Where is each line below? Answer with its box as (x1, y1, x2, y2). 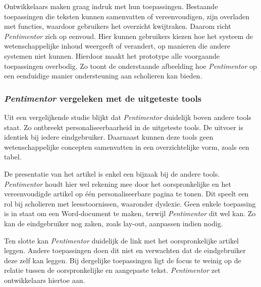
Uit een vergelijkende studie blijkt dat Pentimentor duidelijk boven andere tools (4, 111, 251, 122)
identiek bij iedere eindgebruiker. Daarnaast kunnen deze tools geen (4, 132, 214, 142)
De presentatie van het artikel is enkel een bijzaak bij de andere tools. (4, 168, 220, 179)
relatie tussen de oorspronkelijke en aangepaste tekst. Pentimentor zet (4, 265, 221, 275)
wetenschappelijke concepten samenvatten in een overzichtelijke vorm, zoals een (4, 141, 249, 152)
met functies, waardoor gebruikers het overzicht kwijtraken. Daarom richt (4, 21, 231, 31)
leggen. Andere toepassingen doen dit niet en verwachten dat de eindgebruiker (4, 245, 246, 256)
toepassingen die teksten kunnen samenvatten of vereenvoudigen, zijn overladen (4, 11, 250, 21)
